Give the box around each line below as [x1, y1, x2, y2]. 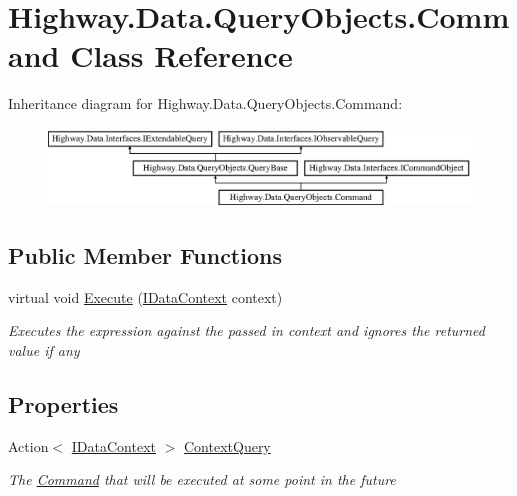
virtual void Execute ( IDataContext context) [8, 286, 283, 307]
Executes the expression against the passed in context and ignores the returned [8, 320, 485, 341]
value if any [8, 339, 80, 360]
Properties [8, 388, 119, 419]
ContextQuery [183, 435, 271, 456]
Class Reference [70, 35, 293, 76]
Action [8, 435, 49, 456]
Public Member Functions [8, 239, 282, 270]
